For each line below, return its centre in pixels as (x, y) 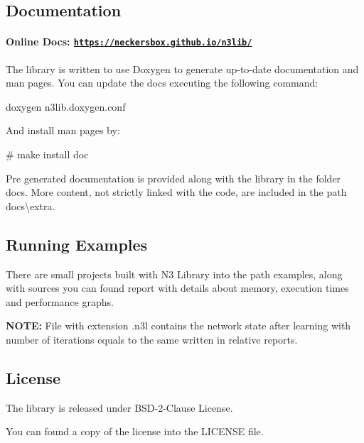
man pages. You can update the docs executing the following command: (162, 83)
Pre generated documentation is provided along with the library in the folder (173, 178)
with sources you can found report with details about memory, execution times (177, 288)
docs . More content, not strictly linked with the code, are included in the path (176, 192)
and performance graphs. (60, 301)
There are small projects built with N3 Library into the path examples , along (174, 274)
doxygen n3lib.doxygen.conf (66, 106)
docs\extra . (31, 206)
